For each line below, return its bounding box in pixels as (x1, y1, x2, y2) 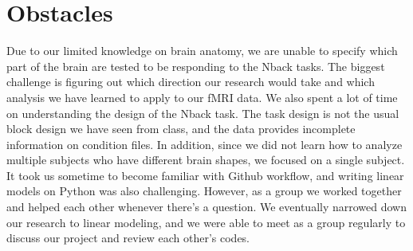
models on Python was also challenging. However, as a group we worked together (6, 182, 402, 199)
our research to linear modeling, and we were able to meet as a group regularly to (6, 214, 406, 230)
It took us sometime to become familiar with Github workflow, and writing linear (6, 167, 404, 183)
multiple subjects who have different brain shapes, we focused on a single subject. (6, 151, 405, 168)
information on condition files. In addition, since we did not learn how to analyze (6, 135, 403, 152)
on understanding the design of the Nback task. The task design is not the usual (6, 104, 399, 121)
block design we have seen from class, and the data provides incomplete (6, 120, 356, 137)
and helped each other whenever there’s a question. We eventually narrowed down (6, 198, 407, 215)
